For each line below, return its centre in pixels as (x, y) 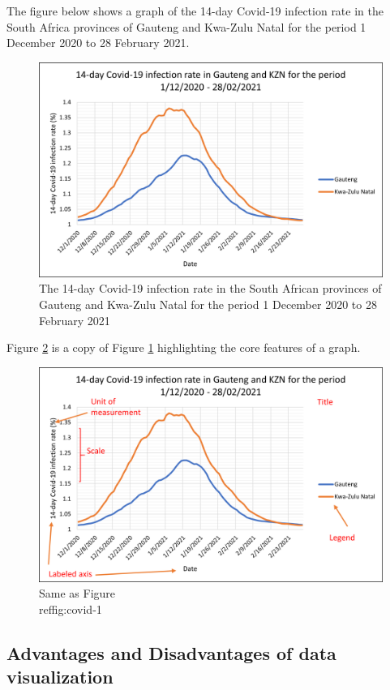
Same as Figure (77, 593)
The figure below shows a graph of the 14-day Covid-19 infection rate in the (195, 11)
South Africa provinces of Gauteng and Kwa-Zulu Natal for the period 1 (186, 26)
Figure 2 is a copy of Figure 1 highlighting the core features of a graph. (184, 347)
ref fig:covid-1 (71, 609)
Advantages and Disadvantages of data (171, 652)
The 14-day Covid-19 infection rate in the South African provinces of (210, 288)
